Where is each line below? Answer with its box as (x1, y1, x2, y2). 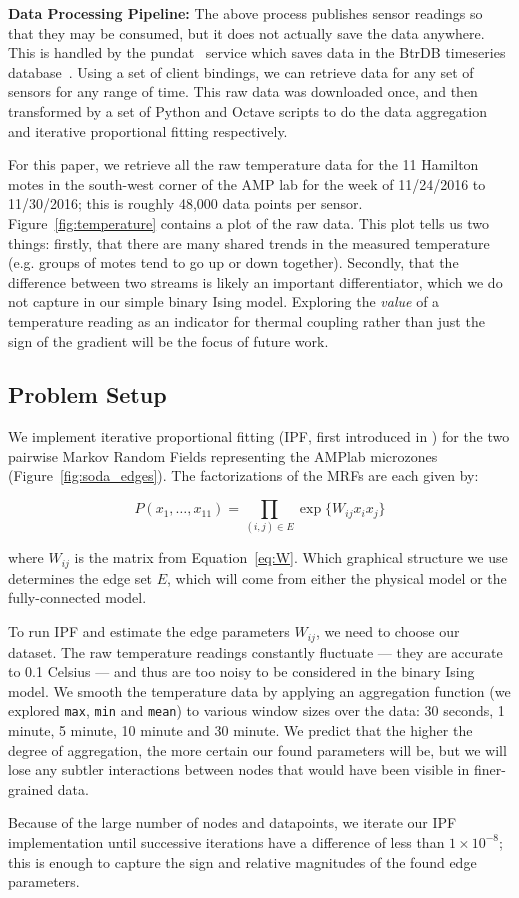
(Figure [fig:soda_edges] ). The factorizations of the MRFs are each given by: (8, 465, 479, 486)
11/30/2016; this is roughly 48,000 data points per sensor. (8, 193, 363, 214)
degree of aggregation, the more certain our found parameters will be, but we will (8, 739, 507, 760)
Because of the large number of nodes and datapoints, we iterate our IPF (8, 812, 457, 833)
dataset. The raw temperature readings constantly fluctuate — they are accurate (8, 641, 503, 662)
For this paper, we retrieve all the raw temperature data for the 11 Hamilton (8, 154, 479, 175)
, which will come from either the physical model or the (167, 567, 507, 588)
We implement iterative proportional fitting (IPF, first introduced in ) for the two (8, 426, 510, 447)
